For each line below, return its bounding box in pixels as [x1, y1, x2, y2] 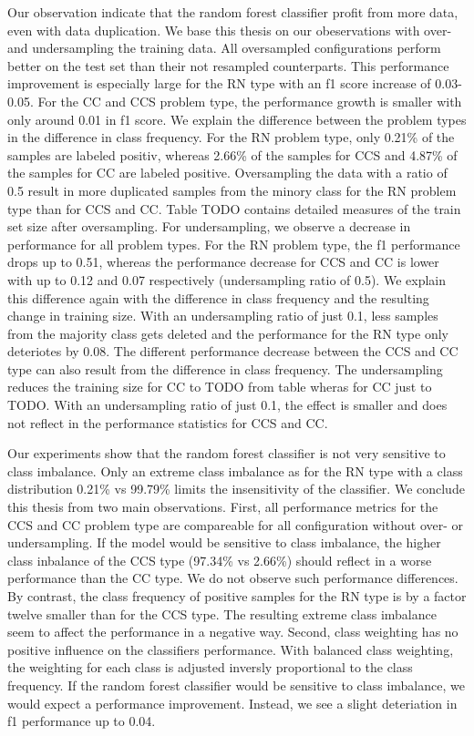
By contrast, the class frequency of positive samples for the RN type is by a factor [7, 587, 467, 605]
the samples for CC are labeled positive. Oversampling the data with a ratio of [7, 163, 448, 182]
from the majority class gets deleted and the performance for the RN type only [7, 323, 448, 342]
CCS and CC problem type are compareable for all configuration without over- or [7, 515, 464, 534]
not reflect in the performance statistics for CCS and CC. [7, 413, 328, 432]
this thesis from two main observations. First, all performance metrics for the [7, 497, 438, 516]
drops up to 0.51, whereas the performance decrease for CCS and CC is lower [7, 252, 439, 271]
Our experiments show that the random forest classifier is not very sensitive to [7, 444, 446, 463]
